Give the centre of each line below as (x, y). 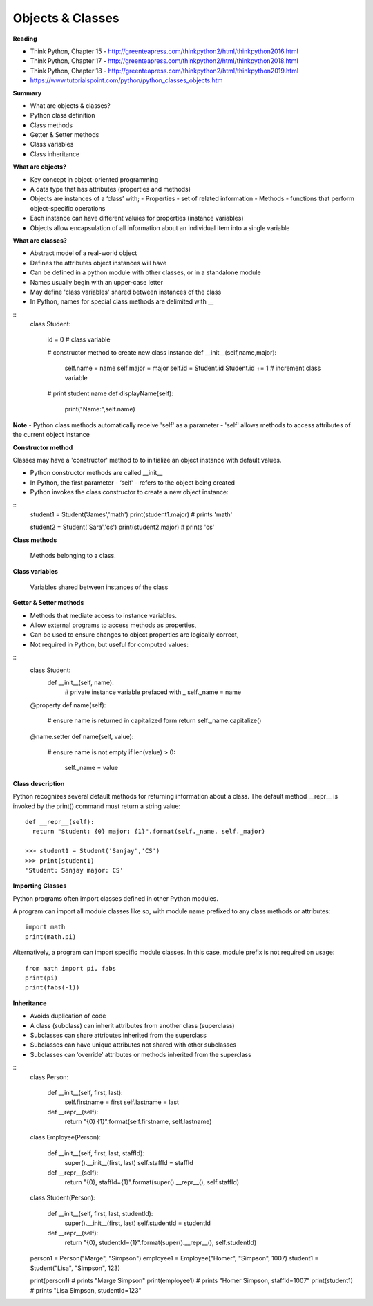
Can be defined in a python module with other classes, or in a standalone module (146, 272)
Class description (39, 783)
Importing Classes (40, 886)
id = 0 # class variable (79, 339)
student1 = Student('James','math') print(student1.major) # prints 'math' (131, 514)
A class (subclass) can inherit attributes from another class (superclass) (132, 1025)
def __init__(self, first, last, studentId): (100, 1213)
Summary (27, 93)
